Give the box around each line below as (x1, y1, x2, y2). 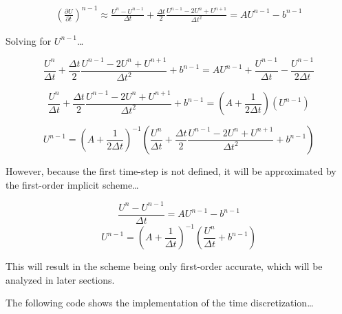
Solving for (6, 33, 52, 48)
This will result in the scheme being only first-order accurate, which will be (6, 259, 323, 273)
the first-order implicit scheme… (6, 177, 139, 191)
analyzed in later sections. (6, 272, 115, 286)
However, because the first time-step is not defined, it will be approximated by (6, 164, 336, 178)
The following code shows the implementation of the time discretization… (6, 295, 314, 310)
